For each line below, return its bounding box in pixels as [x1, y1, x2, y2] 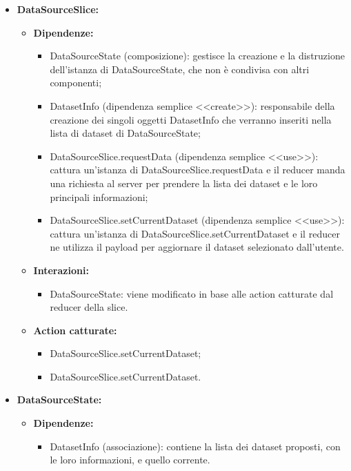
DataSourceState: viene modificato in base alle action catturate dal [50, 286, 334, 300]
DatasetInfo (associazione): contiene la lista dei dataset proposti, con [50, 439, 341, 453]
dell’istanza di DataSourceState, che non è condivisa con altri [50, 61, 310, 76]
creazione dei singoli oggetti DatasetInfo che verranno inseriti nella [50, 112, 332, 126]
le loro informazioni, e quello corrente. [50, 452, 210, 467]
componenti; [50, 75, 102, 90]
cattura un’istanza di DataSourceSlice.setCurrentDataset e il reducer [50, 226, 340, 240]
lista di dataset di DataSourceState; [50, 126, 201, 140]
